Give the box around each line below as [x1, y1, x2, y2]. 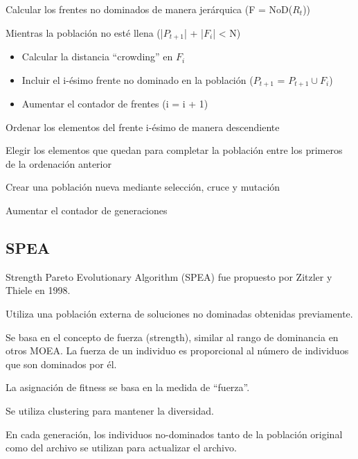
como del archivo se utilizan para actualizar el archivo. [6, 440, 237, 455]
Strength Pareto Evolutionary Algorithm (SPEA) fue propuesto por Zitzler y [6, 269, 332, 284]
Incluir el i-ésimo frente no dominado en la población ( [21, 72, 253, 87]
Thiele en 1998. [6, 283, 71, 297]
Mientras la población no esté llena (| [6, 25, 163, 40]
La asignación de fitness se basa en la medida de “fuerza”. [6, 380, 250, 395]
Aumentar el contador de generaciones [6, 203, 168, 218]
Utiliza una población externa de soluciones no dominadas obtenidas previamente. [6, 306, 353, 321]
